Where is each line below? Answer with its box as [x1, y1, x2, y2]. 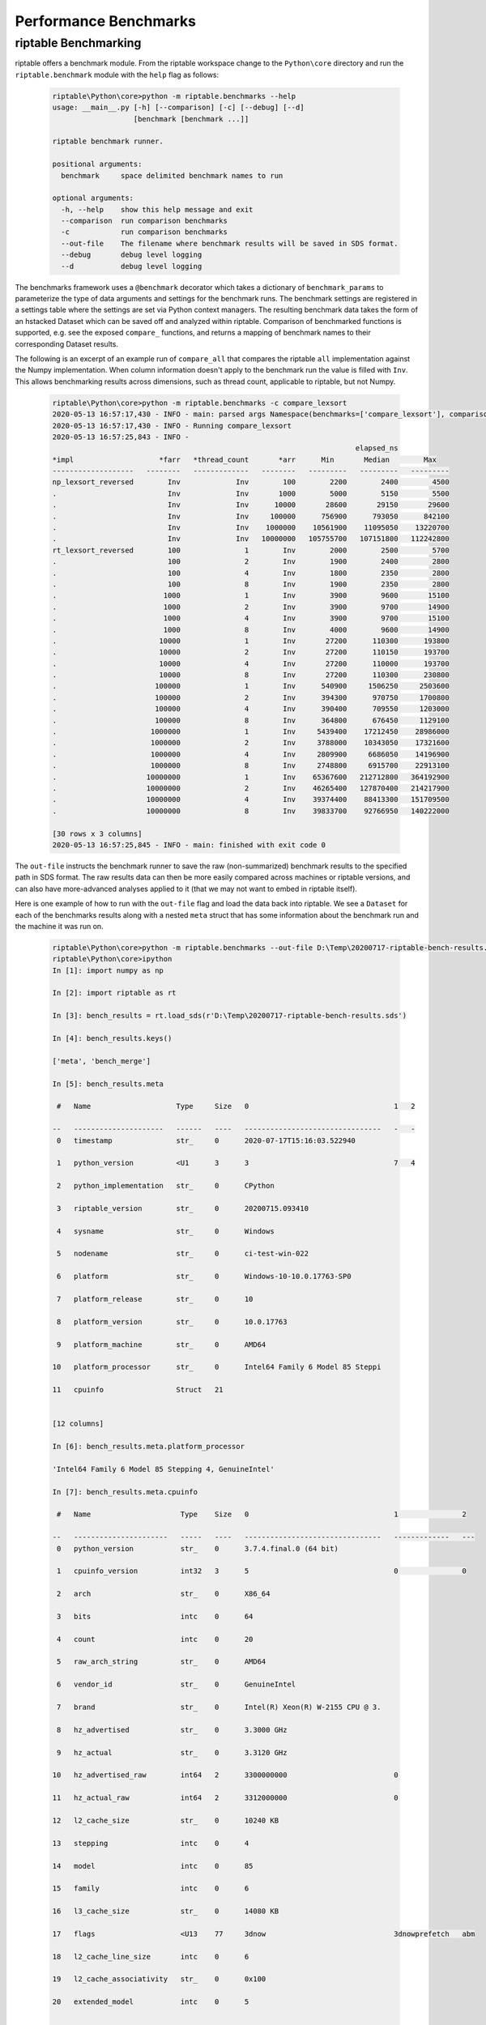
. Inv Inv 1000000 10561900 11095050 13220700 [52, 523, 450, 532]
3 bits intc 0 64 [57, 1612, 254, 1621]
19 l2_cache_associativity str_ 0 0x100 [52, 1975, 266, 1984]
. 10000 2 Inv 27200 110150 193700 [52, 648, 450, 657]
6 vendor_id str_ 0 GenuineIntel [57, 1680, 296, 1689]
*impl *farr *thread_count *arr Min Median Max [52, 454, 437, 464]
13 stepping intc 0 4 [52, 1839, 249, 1848]
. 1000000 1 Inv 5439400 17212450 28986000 [52, 727, 450, 736]
